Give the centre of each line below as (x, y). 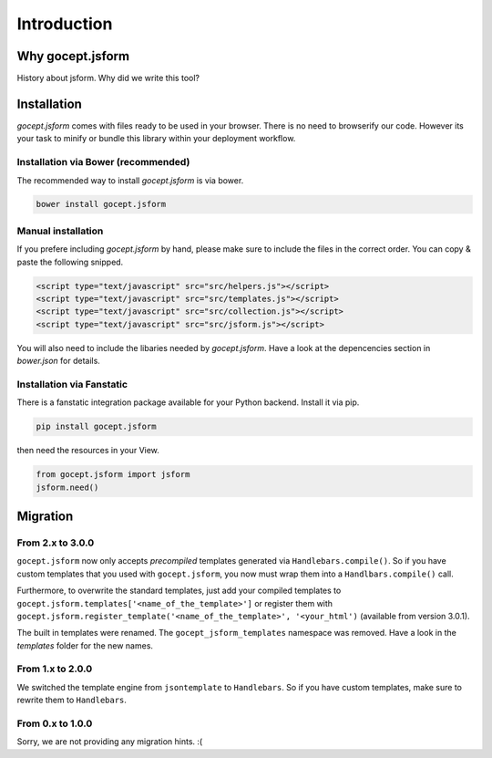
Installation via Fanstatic (72, 384)
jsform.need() (67, 487)
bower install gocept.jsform (101, 204)
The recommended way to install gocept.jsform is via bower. (130, 180)
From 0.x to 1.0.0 (55, 723)
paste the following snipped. (70, 262)
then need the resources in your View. (88, 451)
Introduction (65, 24)
